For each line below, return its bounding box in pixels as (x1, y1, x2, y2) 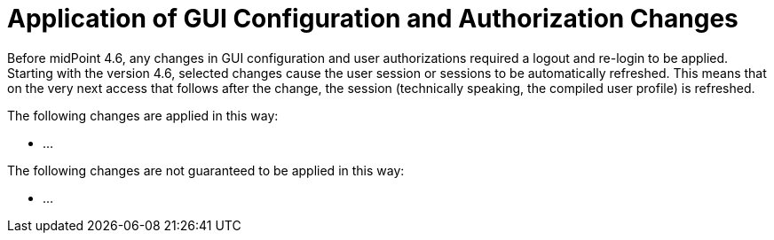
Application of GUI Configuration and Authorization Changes (7, 4, 738, 34)
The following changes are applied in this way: (7, 107, 279, 123)
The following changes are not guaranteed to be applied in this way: (7, 162, 405, 178)
